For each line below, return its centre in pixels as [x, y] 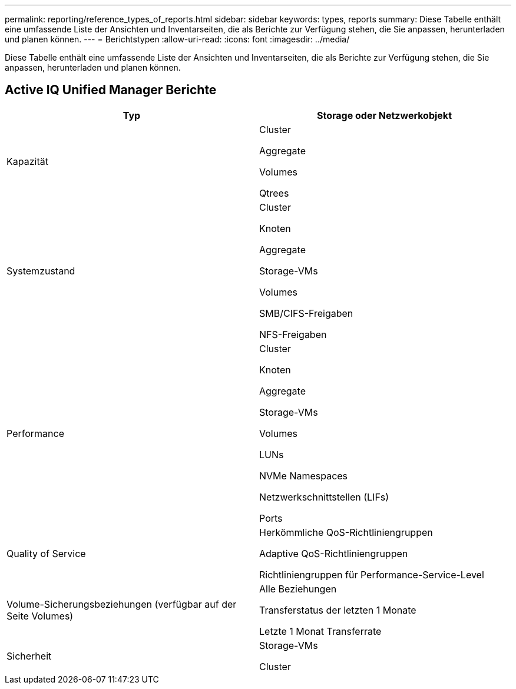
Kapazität [27, 161]
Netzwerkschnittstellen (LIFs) [324, 497]
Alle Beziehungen [298, 589]
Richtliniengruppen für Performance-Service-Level [372, 574]
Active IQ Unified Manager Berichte [111, 90]
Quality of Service [46, 553]
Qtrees [274, 193]
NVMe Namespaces [304, 476]
